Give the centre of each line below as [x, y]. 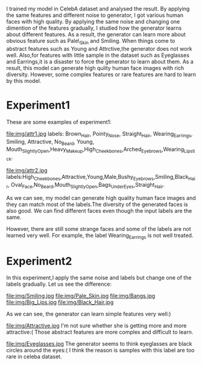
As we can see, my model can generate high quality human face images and [101, 198]
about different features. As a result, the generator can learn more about [96, 34]
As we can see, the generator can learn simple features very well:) [89, 314]
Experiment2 [39, 261]
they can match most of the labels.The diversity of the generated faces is [97, 204]
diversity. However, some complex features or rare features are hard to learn [101, 74]
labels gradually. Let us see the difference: [59, 284]
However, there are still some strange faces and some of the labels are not [99, 228]
